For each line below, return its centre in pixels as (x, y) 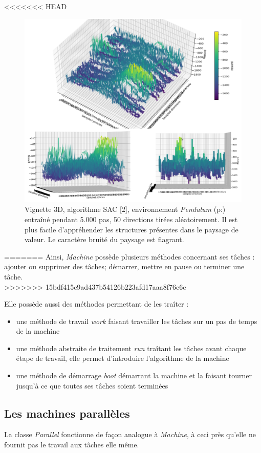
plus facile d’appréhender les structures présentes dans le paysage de (132, 229)
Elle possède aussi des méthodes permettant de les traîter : (96, 304)
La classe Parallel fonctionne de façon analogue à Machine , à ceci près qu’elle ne (130, 434)
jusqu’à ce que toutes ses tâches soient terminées (92, 385)
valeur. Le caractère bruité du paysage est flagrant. (104, 239)
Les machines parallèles (67, 413)
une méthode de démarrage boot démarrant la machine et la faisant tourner (134, 375)
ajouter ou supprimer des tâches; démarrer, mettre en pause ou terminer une (124, 266)
